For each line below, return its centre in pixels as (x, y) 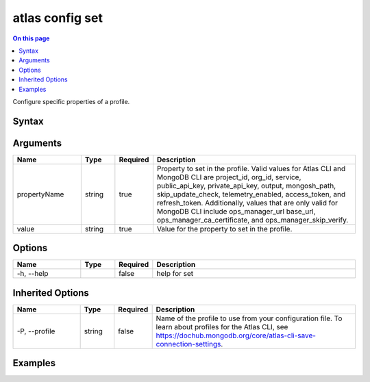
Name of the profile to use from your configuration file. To (249, 318)
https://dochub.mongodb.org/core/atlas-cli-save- (236, 335)
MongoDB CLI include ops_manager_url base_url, (236, 211)
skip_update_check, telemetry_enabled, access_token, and (251, 194)
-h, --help (33, 274)
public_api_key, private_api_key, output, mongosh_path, (246, 186)
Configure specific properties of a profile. (71, 101)
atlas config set (58, 18)
